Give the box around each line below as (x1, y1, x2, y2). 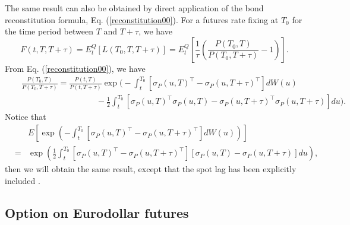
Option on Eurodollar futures (5, 203, 189, 221)
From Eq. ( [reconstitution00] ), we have (5, 62, 146, 74)
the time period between (5, 25, 93, 37)
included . (5, 174, 40, 186)
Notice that (5, 110, 46, 123)
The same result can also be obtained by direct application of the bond (5, 2, 264, 14)
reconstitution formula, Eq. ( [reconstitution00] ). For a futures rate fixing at (5, 13, 279, 26)
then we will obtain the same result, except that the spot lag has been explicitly (5, 163, 297, 175)
